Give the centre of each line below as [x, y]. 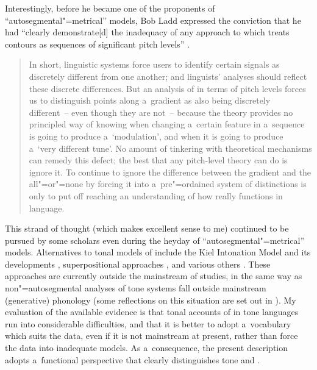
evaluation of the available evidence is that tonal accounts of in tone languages [152, 312]
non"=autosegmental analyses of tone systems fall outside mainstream [136, 288]
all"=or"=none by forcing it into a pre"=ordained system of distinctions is [168, 184]
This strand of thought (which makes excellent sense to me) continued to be [147, 228]
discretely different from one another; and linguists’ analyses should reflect [168, 76]
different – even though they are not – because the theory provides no [161, 112]
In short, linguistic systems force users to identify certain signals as [154, 64]
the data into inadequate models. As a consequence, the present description [147, 348]
